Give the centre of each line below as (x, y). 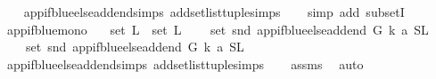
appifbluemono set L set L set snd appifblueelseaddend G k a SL (218, 29)
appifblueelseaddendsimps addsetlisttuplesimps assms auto (185, 63)
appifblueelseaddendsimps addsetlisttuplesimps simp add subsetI (214, 12)
